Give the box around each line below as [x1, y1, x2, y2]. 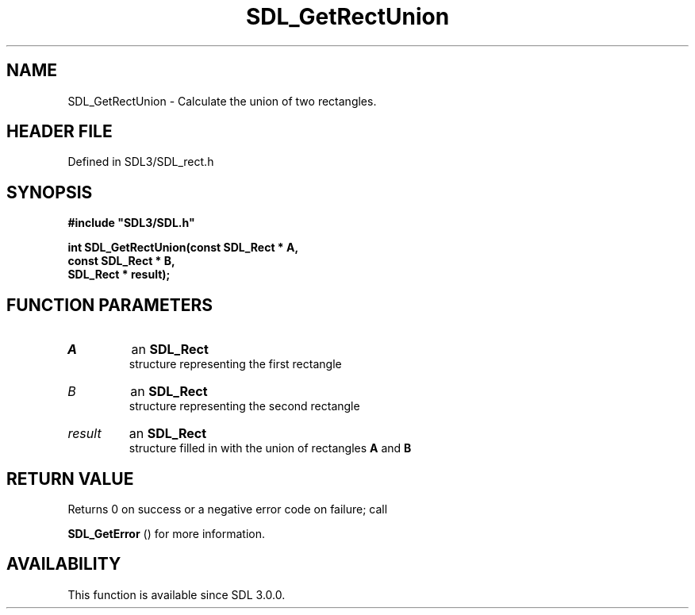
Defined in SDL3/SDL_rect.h [67, 155, 214, 169]
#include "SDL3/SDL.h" [67, 216, 195, 230]
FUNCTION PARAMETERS [6, 294, 213, 315]
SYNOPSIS [6, 182, 93, 202]
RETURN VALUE [6, 468, 134, 489]
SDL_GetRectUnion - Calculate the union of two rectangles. [67, 94, 377, 108]
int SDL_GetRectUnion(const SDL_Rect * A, [67, 240, 299, 255]
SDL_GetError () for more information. [67, 526, 266, 540]
